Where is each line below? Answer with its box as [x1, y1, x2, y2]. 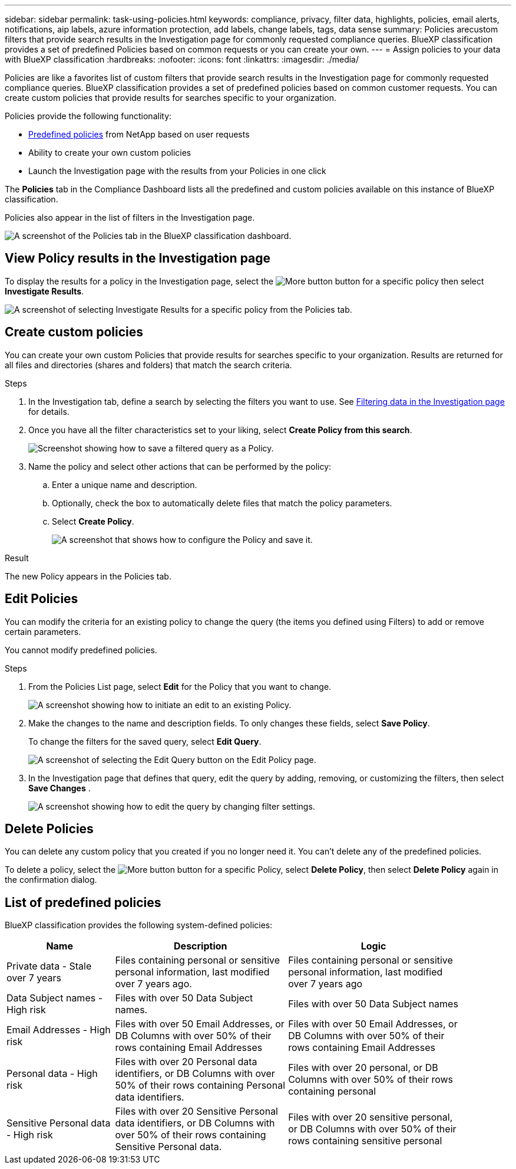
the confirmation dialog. [5, 875, 97, 885]
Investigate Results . [5, 286, 84, 296]
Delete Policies [5, 821, 94, 836]
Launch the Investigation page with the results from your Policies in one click [28, 166, 326, 176]
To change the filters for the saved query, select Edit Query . [28, 736, 262, 746]
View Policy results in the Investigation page [5, 251, 271, 266]
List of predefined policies [5, 895, 161, 910]
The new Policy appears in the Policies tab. [5, 571, 171, 581]
